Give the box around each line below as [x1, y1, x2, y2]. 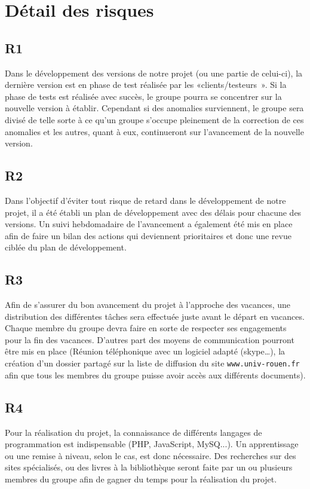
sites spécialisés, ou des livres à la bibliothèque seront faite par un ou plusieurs [5, 461, 293, 473]
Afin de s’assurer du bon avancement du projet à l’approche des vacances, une [5, 298, 291, 311]
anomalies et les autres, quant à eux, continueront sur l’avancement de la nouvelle [5, 125, 304, 137]
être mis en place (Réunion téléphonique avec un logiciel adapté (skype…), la [5, 345, 286, 357]
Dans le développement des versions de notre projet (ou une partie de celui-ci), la [5, 66, 303, 79]
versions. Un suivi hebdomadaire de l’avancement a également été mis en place [5, 218, 293, 230]
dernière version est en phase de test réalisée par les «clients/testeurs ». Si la [5, 78, 287, 91]
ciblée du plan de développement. [5, 241, 127, 253]
